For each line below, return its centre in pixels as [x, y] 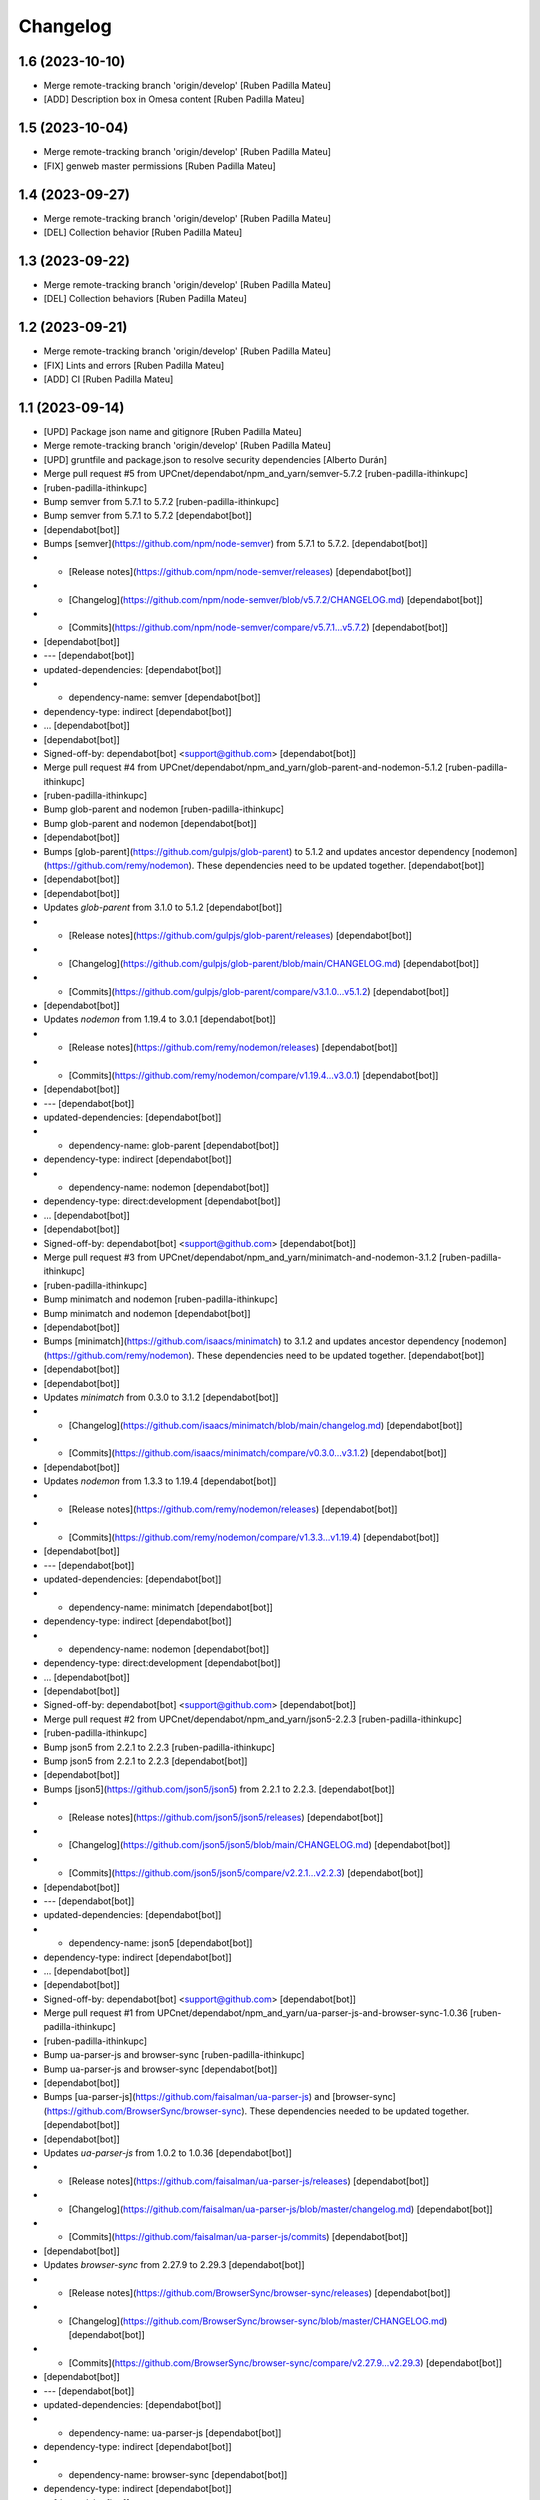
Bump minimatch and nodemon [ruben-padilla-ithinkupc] [161, 1299]
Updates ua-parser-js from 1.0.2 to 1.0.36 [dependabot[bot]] [167, 2152]
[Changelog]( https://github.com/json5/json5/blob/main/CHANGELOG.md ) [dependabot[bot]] [259, 1845]
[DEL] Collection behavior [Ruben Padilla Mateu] [143, 232]
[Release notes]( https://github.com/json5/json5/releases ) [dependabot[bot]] [226, 1817]
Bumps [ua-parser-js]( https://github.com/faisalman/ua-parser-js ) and [186, 2097]
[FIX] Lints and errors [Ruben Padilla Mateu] [134, 365]
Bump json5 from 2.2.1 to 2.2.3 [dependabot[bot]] [145, 1761]
